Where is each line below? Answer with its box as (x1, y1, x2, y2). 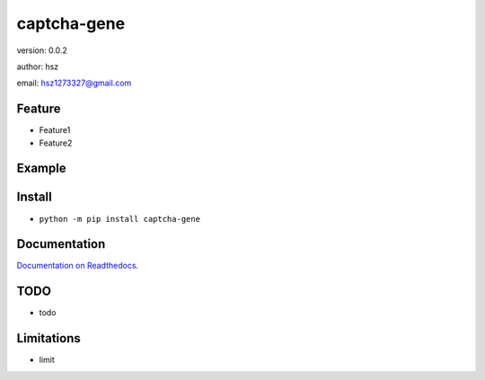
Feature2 (39, 137, 73, 148)
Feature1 (39, 125, 71, 136)
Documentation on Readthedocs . (16, 261, 139, 271)
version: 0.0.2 (16, 45, 67, 56)
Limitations (16, 331, 81, 346)
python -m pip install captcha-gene (39, 214, 201, 224)
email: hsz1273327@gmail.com (16, 77, 132, 89)
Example (16, 161, 66, 176)
